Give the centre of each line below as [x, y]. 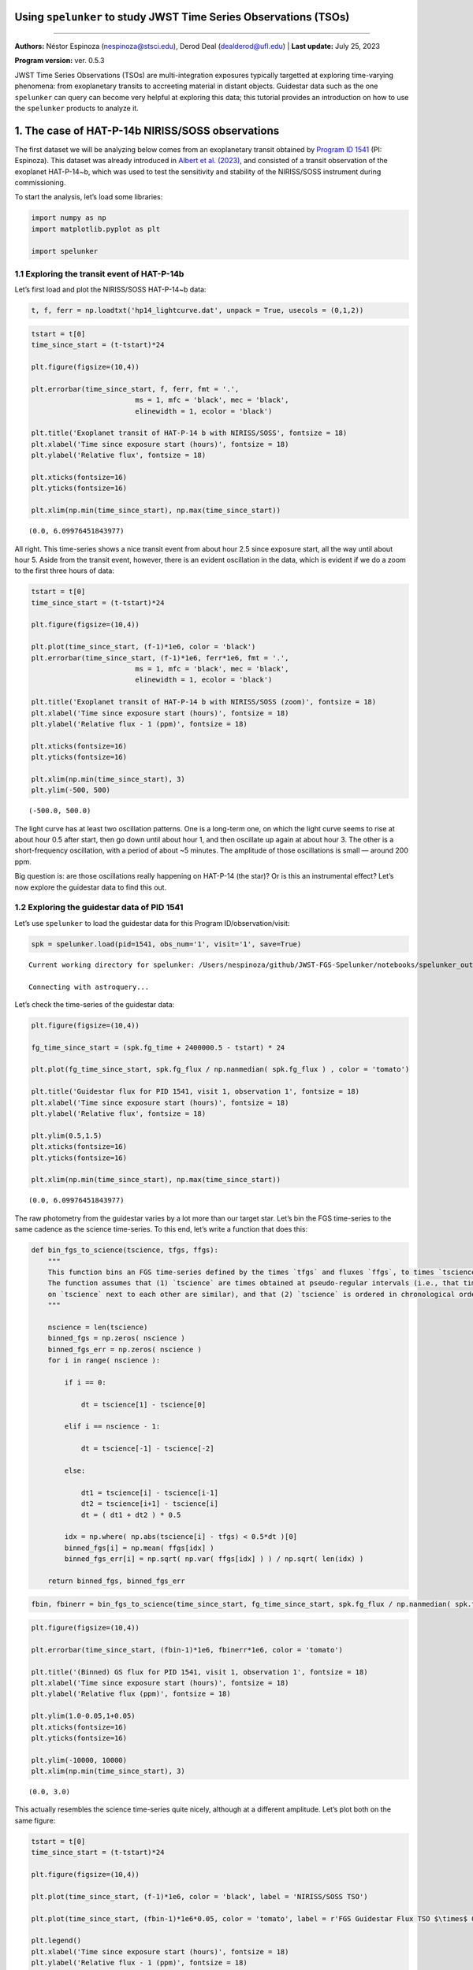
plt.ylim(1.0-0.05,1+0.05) [83, 1716]
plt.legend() [56, 1941]
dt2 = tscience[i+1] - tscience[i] [149, 1504]
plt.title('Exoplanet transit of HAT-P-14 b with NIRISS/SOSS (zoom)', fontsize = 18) [204, 702]
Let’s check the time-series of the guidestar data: [95, 1004]
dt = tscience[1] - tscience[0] [143, 1404]
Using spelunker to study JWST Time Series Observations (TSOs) [182, 17]
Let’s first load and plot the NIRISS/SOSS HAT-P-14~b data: [110, 290]
